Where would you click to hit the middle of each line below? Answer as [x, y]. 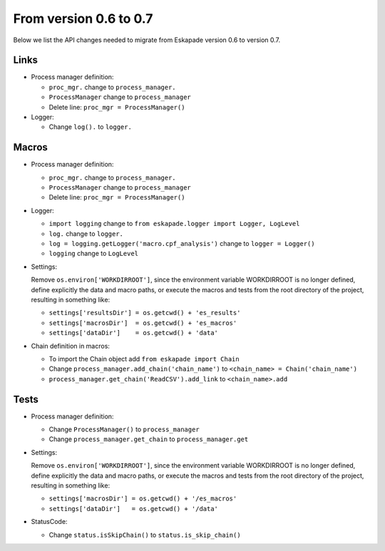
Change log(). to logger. [90, 127]
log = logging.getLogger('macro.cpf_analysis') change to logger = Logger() [182, 244]
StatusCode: [49, 522]
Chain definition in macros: [71, 346]
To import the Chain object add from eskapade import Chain [144, 359]
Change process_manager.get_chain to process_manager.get [149, 439]
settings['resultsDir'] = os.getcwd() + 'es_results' [145, 313]
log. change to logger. [86, 233]
